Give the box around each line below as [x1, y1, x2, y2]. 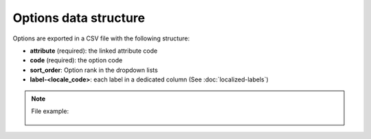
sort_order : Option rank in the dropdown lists [30, 66, 158, 74]
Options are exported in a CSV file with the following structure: [12, 34, 190, 42]
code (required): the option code [30, 56, 123, 64]
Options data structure [12, 10, 146, 25]
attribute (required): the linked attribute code [30, 47, 158, 55]
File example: [31, 107, 69, 115]
